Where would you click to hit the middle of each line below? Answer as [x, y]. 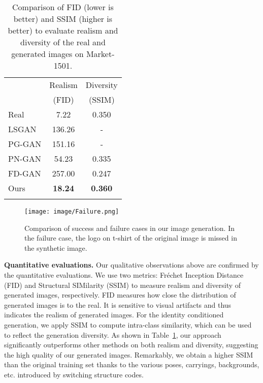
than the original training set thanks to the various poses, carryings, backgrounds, [132, 364]
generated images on [47, 54]
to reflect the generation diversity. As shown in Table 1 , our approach [113, 334]
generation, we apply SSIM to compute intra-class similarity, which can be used [128, 325]
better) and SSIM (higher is [63, 19]
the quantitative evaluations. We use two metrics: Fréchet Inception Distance [124, 275]
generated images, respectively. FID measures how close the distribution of [120, 295]
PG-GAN [25, 144]
